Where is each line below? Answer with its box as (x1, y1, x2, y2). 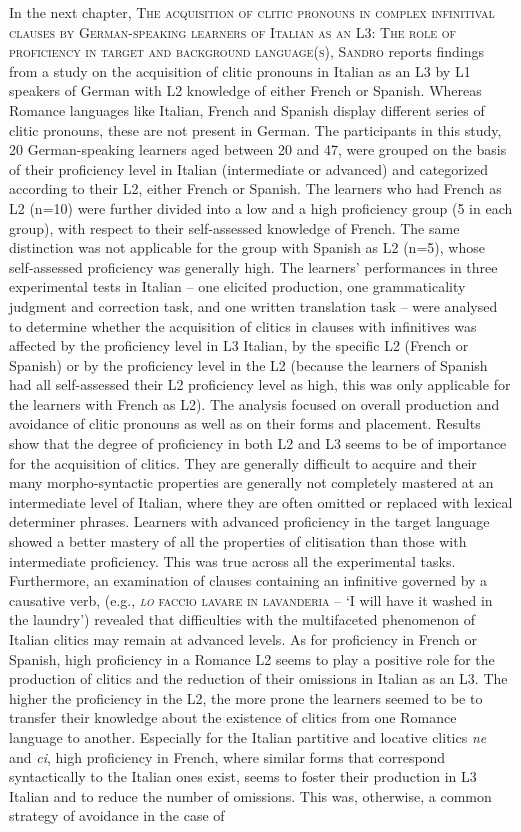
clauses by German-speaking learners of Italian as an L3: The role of (9, 21, 457, 42)
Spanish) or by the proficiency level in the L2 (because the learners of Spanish (9, 354, 488, 375)
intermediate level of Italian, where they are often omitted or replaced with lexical (9, 491, 513, 512)
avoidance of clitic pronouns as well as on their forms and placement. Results (9, 413, 481, 434)
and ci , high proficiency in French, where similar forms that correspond (9, 746, 446, 767)
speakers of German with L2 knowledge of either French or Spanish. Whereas (9, 80, 482, 101)
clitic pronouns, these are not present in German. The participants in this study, (9, 119, 502, 140)
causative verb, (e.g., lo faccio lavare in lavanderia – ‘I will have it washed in (9, 589, 493, 610)
